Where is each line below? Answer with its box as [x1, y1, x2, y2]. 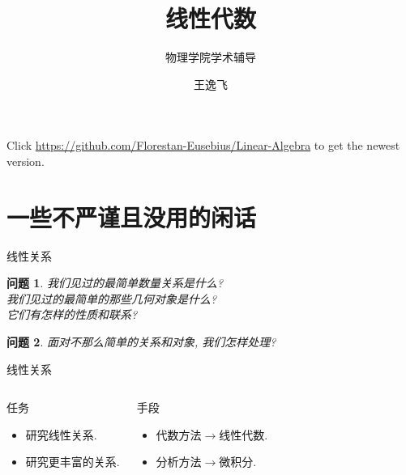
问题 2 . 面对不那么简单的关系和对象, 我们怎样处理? [6, 333, 276, 350]
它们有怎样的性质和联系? [6, 306, 138, 323]
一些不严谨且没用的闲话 [6, 200, 257, 233]
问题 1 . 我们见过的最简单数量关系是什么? [6, 274, 224, 291]
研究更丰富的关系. [25, 453, 120, 470]
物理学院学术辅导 [165, 49, 256, 66]
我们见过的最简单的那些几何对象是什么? [6, 290, 217, 307]
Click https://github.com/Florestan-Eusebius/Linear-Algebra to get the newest [6, 137, 400, 154]
